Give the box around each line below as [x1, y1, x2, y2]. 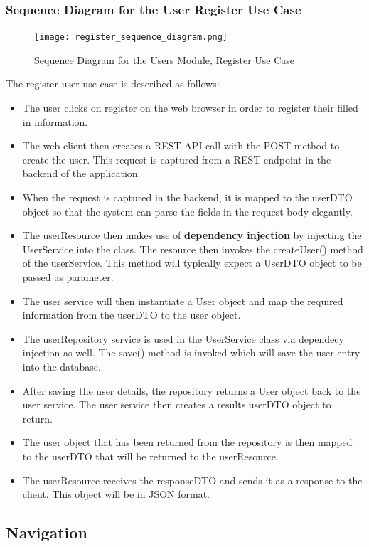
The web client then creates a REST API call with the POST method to [22, 138, 340, 153]
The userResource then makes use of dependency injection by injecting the [22, 228, 362, 243]
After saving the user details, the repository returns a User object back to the [22, 383, 361, 398]
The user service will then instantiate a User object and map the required [22, 293, 343, 308]
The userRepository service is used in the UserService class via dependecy [22, 331, 344, 346]
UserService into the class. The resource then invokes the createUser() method [22, 241, 363, 256]
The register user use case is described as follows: [6, 76, 220, 91]
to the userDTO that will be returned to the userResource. [22, 448, 279, 463]
